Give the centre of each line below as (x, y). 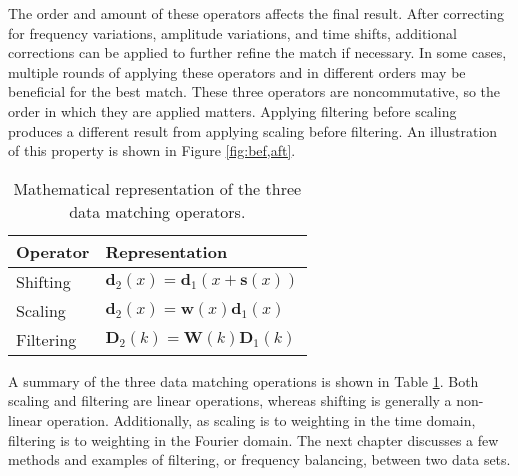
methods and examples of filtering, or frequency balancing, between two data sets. (259, 459)
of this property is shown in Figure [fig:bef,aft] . (152, 150)
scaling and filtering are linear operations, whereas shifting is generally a (230, 400)
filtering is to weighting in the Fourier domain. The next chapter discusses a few (253, 439)
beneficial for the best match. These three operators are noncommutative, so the (254, 91)
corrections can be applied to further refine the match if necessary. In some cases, (257, 52)
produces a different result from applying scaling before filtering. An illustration (253, 130)
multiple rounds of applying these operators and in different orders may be (237, 71)
